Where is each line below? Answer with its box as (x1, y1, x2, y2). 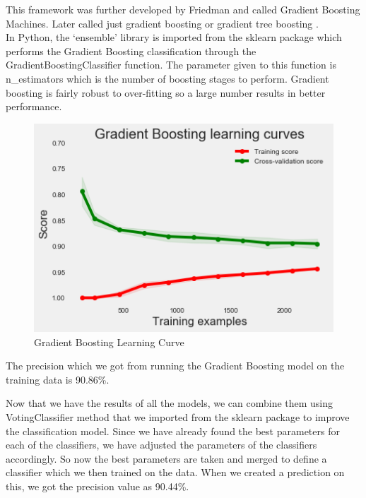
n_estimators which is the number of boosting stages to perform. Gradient (6, 71, 329, 85)
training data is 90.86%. (6, 372, 110, 386)
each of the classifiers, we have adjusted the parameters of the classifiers (6, 437, 317, 452)
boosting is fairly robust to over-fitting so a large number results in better (6, 85, 326, 100)
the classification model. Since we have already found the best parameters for (6, 423, 340, 438)
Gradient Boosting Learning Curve (34, 334, 184, 349)
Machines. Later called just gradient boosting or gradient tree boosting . (6, 16, 319, 30)
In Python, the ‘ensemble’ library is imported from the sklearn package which (6, 30, 342, 45)
